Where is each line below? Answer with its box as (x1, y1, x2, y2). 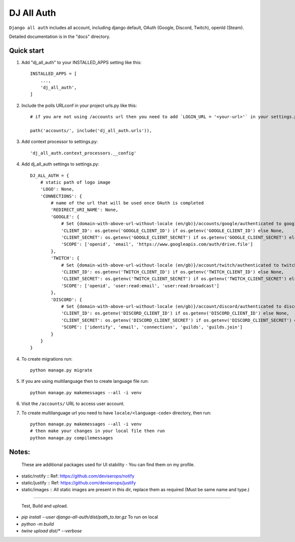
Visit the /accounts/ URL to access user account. (21, 401, 125, 406)
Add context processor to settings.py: (21, 138, 98, 145)
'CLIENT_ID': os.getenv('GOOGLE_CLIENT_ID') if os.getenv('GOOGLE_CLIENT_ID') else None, (61, 228, 285, 234)
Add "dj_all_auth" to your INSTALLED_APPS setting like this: (21, 59, 142, 65)
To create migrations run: (21, 356, 73, 362)
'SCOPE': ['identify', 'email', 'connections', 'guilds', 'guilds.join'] (61, 324, 243, 330)
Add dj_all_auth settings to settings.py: (21, 161, 99, 167)
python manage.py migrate (30, 368, 93, 373)
